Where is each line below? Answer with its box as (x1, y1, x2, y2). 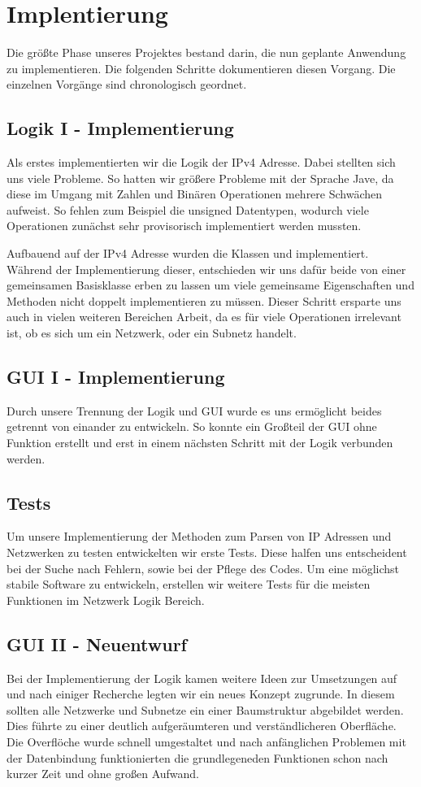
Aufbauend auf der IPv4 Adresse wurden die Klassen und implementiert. (7, 245, 369, 262)
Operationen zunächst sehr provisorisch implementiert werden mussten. (7, 217, 362, 234)
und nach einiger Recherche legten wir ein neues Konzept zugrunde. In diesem (7, 685, 395, 702)
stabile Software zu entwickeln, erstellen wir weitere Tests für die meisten (7, 576, 371, 593)
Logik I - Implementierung (7, 115, 234, 141)
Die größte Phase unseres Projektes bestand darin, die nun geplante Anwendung (7, 44, 406, 61)
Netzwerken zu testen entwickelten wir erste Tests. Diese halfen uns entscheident (7, 544, 407, 561)
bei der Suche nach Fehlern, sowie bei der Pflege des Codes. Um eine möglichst (7, 559, 399, 576)
